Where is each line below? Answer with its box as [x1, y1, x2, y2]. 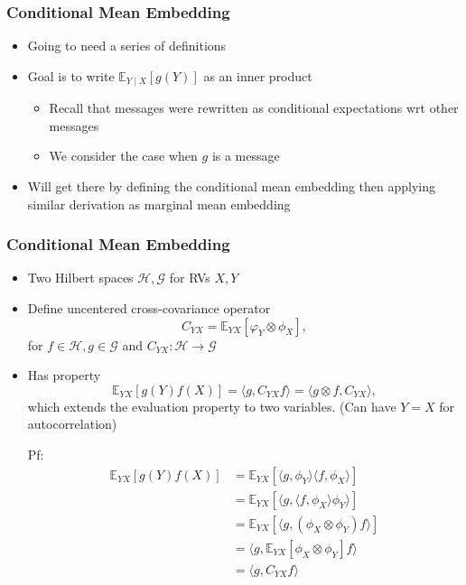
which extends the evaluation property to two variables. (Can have [27, 396, 396, 415]
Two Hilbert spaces [27, 268, 134, 287]
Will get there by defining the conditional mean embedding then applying [27, 177, 436, 196]
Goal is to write [27, 66, 115, 85]
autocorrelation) [27, 414, 117, 433]
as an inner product [203, 66, 312, 85]
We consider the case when [49, 146, 198, 165]
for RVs [169, 268, 210, 287]
